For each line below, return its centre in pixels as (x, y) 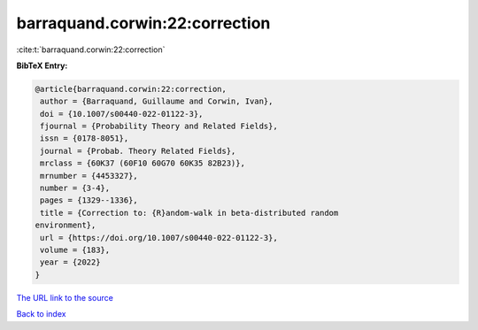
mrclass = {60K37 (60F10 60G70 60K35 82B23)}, (143, 163)
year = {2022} (70, 262)
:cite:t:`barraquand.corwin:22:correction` (91, 50)
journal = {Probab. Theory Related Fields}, (138, 151)
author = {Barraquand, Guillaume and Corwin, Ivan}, (157, 101)
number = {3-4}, (75, 188)
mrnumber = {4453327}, (89, 176)
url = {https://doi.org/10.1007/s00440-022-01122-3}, (159, 238)
